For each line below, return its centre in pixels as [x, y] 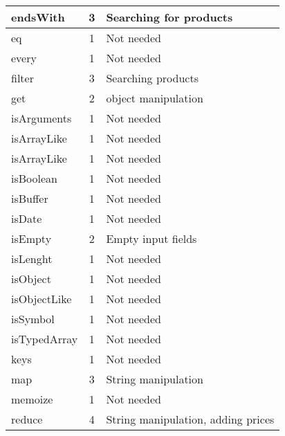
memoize [32, 399]
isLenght [32, 258]
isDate [27, 218]
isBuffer [30, 198]
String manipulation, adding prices [190, 419]
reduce [27, 419]
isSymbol [33, 319]
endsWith [38, 17]
